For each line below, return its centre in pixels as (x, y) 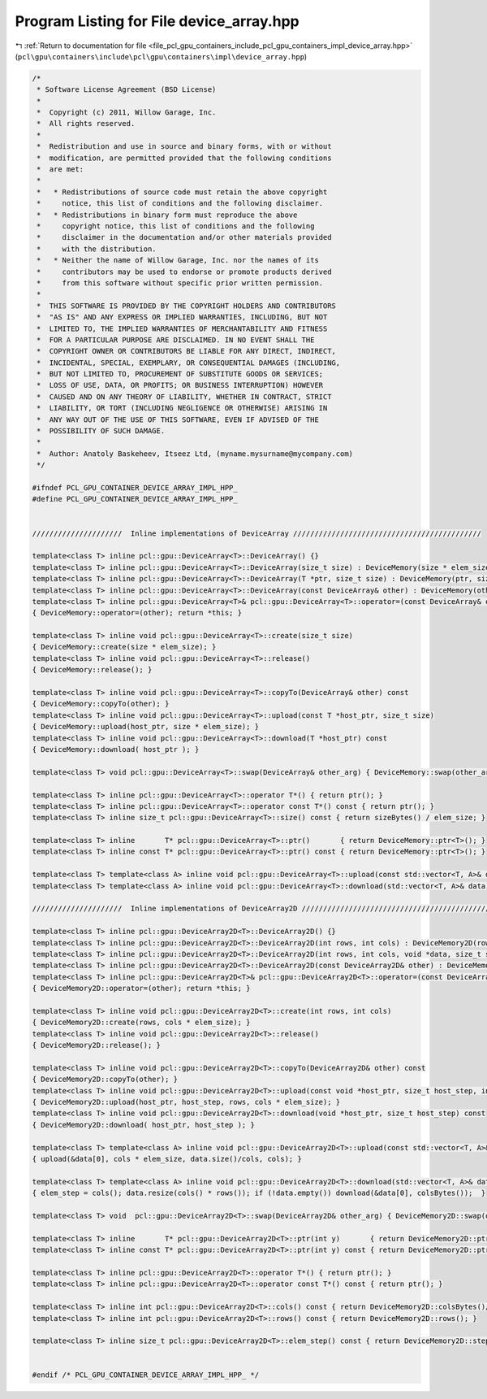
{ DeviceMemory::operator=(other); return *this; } (137, 613)
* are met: (60, 169)
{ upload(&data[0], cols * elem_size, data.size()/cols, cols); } (167, 1159)
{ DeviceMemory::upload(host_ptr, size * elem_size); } (146, 727)
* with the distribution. (97, 249)
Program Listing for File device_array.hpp (157, 21)
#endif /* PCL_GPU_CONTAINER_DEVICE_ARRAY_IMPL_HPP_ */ (146, 1375)
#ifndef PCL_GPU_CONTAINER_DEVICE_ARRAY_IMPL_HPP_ (135, 487)
